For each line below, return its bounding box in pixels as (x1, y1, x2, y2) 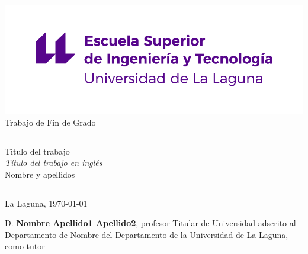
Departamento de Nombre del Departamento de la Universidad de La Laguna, (5, 228, 288, 240)
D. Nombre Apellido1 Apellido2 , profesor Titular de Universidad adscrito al (5, 217, 296, 229)
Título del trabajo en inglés (5, 156, 102, 169)
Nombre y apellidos (5, 168, 75, 180)
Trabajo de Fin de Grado (5, 116, 96, 128)
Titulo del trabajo (5, 144, 70, 157)
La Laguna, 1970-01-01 (5, 197, 88, 209)
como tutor (5, 240, 45, 252)
